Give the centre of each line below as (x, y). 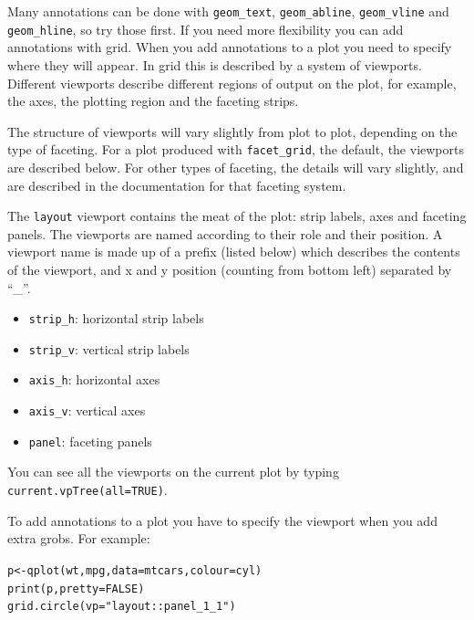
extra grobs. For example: (79, 538)
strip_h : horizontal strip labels (116, 318)
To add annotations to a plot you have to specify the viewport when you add (222, 520)
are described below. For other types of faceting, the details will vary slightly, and (236, 167)
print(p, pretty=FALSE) (76, 588)
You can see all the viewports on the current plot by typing (173, 472)
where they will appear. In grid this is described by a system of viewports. (215, 64)
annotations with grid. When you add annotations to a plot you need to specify (230, 47)
